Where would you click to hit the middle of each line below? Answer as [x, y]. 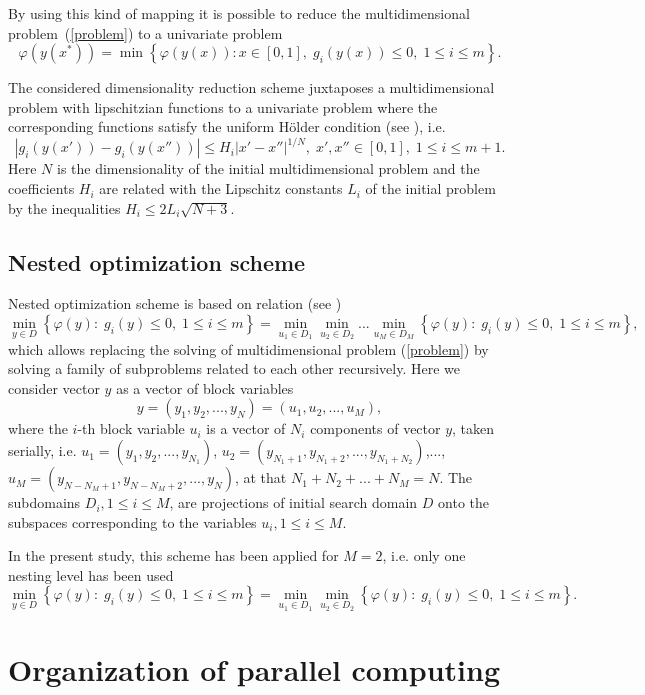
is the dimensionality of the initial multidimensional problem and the [268, 168]
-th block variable [131, 428]
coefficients [41, 188]
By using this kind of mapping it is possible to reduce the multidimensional [239, 13]
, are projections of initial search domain [293, 502]
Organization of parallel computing [254, 669]
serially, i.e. [42, 450]
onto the [464, 502]
